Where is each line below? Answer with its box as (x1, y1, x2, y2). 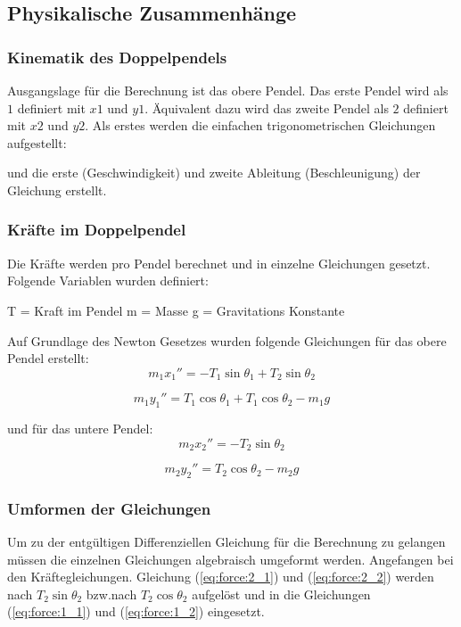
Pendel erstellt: (7, 349, 89, 367)
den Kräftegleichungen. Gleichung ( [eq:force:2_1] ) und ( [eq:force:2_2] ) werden (7, 567, 434, 586)
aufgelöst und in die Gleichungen (192, 584, 371, 603)
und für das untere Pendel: (7, 419, 153, 437)
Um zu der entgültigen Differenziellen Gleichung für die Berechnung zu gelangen (7, 532, 446, 551)
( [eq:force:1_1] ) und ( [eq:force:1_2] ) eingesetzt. (7, 602, 265, 621)
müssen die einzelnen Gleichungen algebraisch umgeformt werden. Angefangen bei (7, 549, 454, 568)
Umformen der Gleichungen (7, 497, 211, 519)
